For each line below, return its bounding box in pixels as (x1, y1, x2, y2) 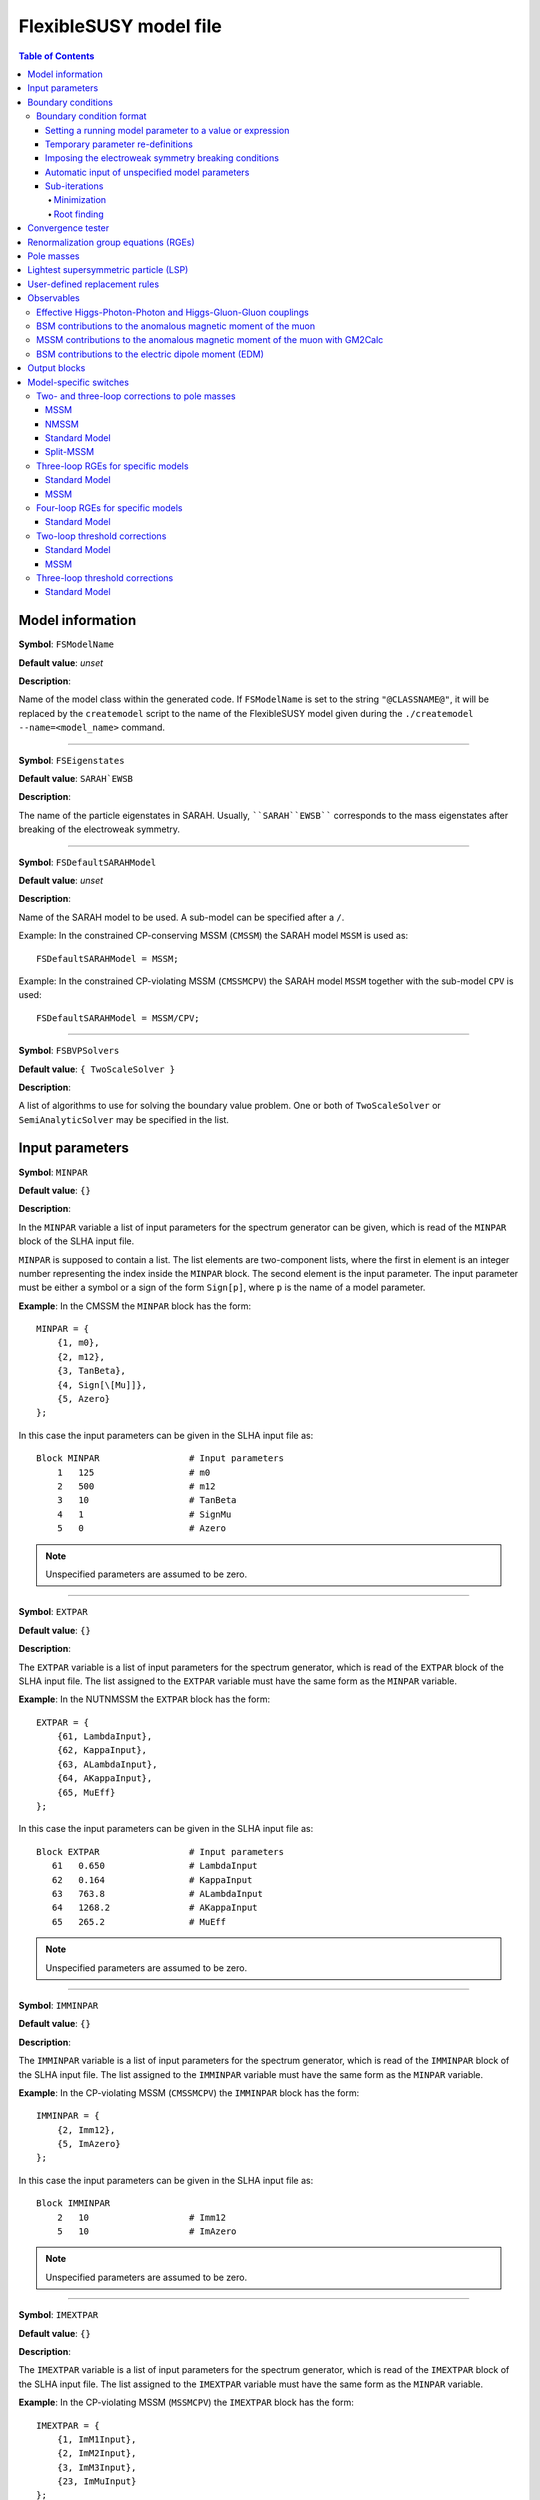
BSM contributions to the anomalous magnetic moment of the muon (36, 320, 315, 332)
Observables (27, 292, 80, 304)
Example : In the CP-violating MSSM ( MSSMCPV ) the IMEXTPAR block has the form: (18, 2396, 355, 2409)
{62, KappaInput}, (56, 1745, 148, 1756)
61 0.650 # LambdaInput (51, 1860, 259, 1872)
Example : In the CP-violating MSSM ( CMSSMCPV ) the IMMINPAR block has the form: (18, 2086, 360, 2099)
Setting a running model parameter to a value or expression (45, 124, 290, 136)
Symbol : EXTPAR (18, 1606, 89, 1618)
